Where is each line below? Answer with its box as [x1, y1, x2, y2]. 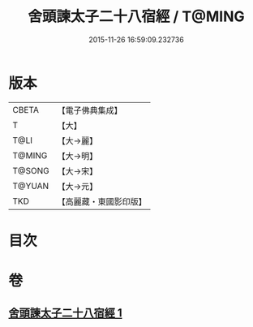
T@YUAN [12, 180, 49, 191]
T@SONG [12, 165, 50, 176]
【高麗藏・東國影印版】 [57, 196, 148, 207]
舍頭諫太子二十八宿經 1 [8, 306, 123, 321]
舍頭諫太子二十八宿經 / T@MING [28, 7, 245, 26]
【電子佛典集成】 [57, 105, 123, 116]
